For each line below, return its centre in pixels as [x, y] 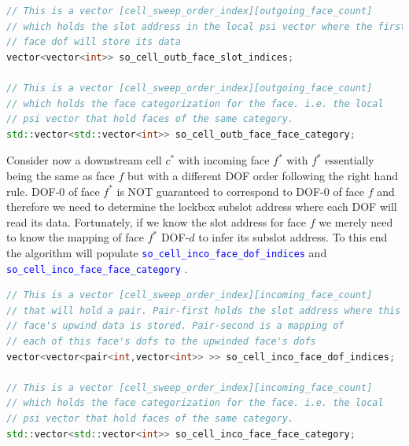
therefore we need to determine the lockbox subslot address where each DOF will [202, 206]
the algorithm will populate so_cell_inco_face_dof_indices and [167, 252]
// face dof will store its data [94, 42]
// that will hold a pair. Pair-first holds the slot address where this [204, 310]
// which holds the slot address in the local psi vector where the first [206, 26]
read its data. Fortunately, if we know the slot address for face [156, 221]
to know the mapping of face [75, 237]
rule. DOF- [33, 191]
